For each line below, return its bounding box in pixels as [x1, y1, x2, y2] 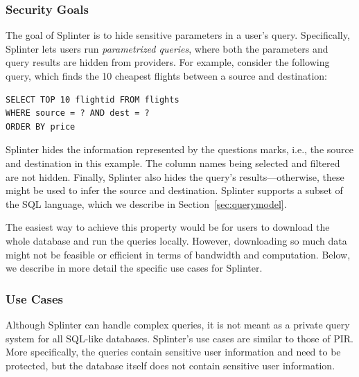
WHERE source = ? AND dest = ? [6, 108, 150, 119]
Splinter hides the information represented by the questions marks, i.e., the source [6, 142, 353, 157]
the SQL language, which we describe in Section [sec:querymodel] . [6, 196, 287, 211]
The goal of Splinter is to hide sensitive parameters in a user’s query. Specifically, [6, 28, 350, 42]
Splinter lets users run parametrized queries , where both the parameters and [6, 41, 329, 55]
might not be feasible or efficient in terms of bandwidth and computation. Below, [6, 247, 351, 261]
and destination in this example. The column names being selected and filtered [6, 155, 340, 170]
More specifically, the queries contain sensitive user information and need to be [6, 344, 341, 359]
